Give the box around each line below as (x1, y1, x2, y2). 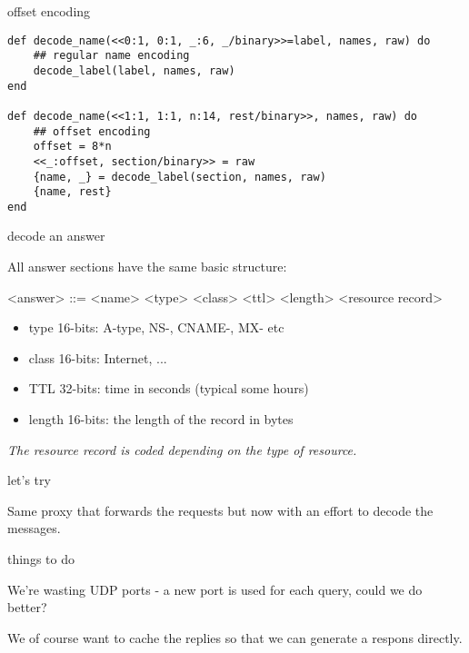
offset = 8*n (33, 140, 112, 153)
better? (7, 598, 47, 617)
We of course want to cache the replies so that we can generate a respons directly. (7, 628, 463, 647)
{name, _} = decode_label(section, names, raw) (33, 170, 326, 183)
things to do (7, 549, 75, 568)
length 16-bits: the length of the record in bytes (28, 410, 294, 429)
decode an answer (7, 226, 105, 245)
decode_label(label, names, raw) (33, 64, 235, 77)
